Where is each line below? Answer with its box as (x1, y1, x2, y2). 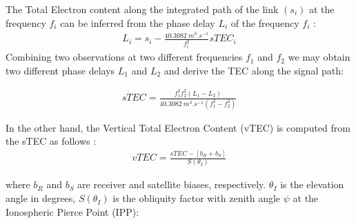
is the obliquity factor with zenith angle (112, 191, 281, 205)
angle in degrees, (6, 191, 76, 205)
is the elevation (280, 177, 344, 192)
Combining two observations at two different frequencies (6, 50, 243, 64)
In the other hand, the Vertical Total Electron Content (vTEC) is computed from (6, 120, 350, 134)
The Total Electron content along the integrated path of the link (6, 2, 279, 16)
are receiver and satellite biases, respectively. (77, 177, 266, 192)
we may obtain (288, 50, 350, 64)
